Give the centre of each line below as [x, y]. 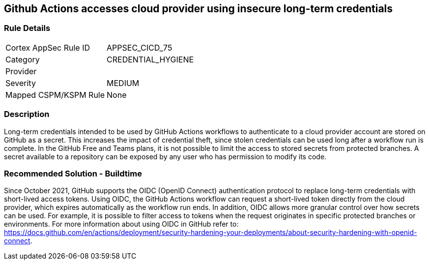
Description [27, 114]
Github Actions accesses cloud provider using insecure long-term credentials [199, 9]
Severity [21, 83]
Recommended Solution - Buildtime [73, 173]
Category [23, 59]
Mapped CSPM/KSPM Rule [55, 95]
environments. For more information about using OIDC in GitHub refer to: [121, 224]
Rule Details [27, 28]
